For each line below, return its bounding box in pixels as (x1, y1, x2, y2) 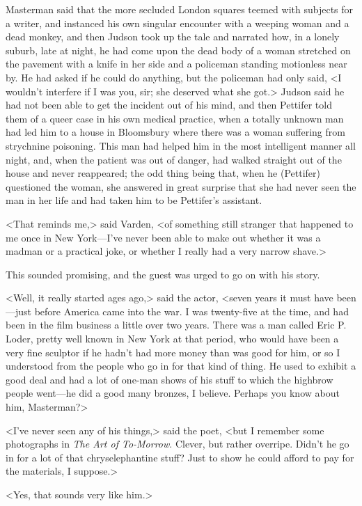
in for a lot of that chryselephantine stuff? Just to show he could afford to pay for (6, 450, 354, 464)
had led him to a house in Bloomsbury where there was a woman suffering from (6, 125, 345, 139)
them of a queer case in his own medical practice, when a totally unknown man (6, 111, 344, 125)
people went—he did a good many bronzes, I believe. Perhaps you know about (6, 386, 340, 400)
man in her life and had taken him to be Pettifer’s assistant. (6, 193, 262, 207)
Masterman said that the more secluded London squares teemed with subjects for (6, 2, 354, 16)
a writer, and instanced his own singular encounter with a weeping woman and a (6, 15, 349, 30)
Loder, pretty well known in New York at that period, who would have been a (6, 331, 339, 346)
